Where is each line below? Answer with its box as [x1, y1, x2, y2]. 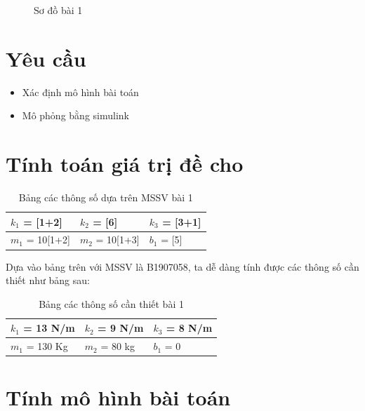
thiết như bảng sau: [6, 273, 90, 288]
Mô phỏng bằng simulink [22, 108, 129, 123]
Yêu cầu [6, 43, 86, 72]
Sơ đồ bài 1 [34, 3, 83, 17]
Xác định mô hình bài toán [22, 84, 139, 99]
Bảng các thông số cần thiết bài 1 [39, 296, 184, 311]
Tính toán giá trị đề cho [6, 149, 244, 178]
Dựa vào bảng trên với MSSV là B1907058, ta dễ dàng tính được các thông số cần [6, 259, 359, 274]
